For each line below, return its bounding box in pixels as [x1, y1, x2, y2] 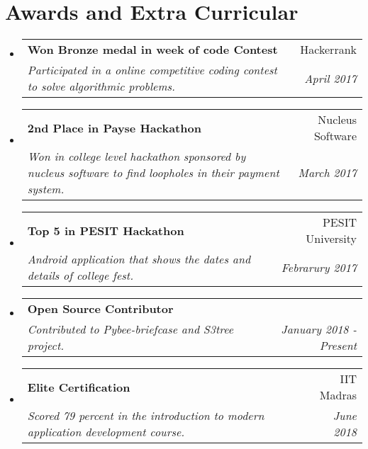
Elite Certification [27, 378, 130, 395]
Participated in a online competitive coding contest [27, 62, 277, 79]
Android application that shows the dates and [27, 251, 251, 268]
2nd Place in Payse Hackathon [27, 119, 201, 136]
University [306, 230, 357, 247]
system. [27, 181, 65, 198]
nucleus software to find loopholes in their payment [27, 164, 279, 181]
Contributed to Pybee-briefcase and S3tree [27, 321, 234, 338]
